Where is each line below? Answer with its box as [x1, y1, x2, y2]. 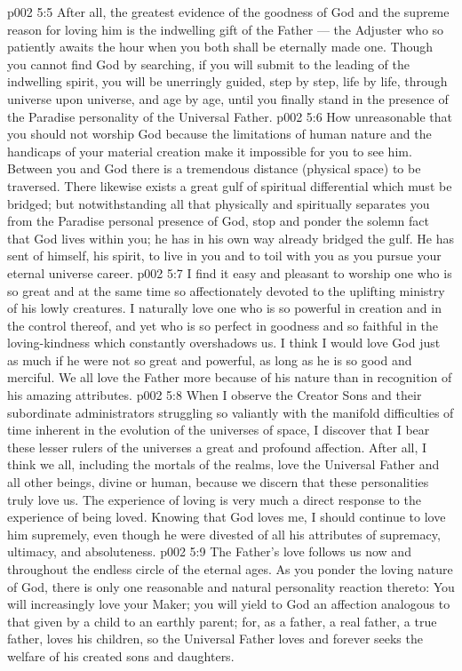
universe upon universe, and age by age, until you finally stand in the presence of [7, 89, 449, 108]
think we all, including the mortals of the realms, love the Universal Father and [7, 455, 440, 474]
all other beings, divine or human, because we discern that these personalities [7, 473, 429, 491]
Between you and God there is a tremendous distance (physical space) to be [7, 159, 421, 178]
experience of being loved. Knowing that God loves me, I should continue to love [7, 507, 446, 526]
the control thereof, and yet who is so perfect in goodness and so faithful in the [7, 316, 439, 334]
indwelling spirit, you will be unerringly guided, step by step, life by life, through [7, 72, 448, 91]
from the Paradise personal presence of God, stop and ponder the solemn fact [7, 212, 429, 230]
